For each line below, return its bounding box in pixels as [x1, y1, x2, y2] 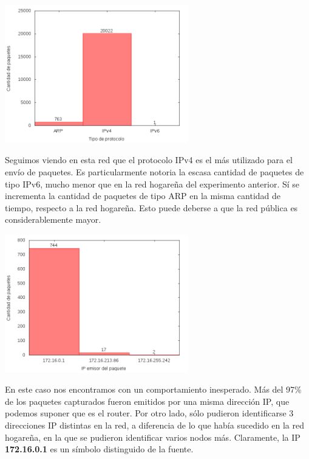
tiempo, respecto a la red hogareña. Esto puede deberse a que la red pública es [5, 201, 298, 214]
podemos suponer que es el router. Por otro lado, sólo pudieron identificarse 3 [5, 407, 294, 419]
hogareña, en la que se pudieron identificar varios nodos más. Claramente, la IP [5, 430, 301, 443]
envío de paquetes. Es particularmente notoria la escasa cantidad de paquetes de [5, 165, 304, 178]
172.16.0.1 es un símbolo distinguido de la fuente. [5, 443, 194, 455]
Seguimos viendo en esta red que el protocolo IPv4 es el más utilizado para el [5, 153, 293, 166]
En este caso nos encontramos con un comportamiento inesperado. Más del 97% [5, 383, 302, 396]
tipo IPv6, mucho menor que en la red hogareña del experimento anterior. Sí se [5, 177, 300, 190]
